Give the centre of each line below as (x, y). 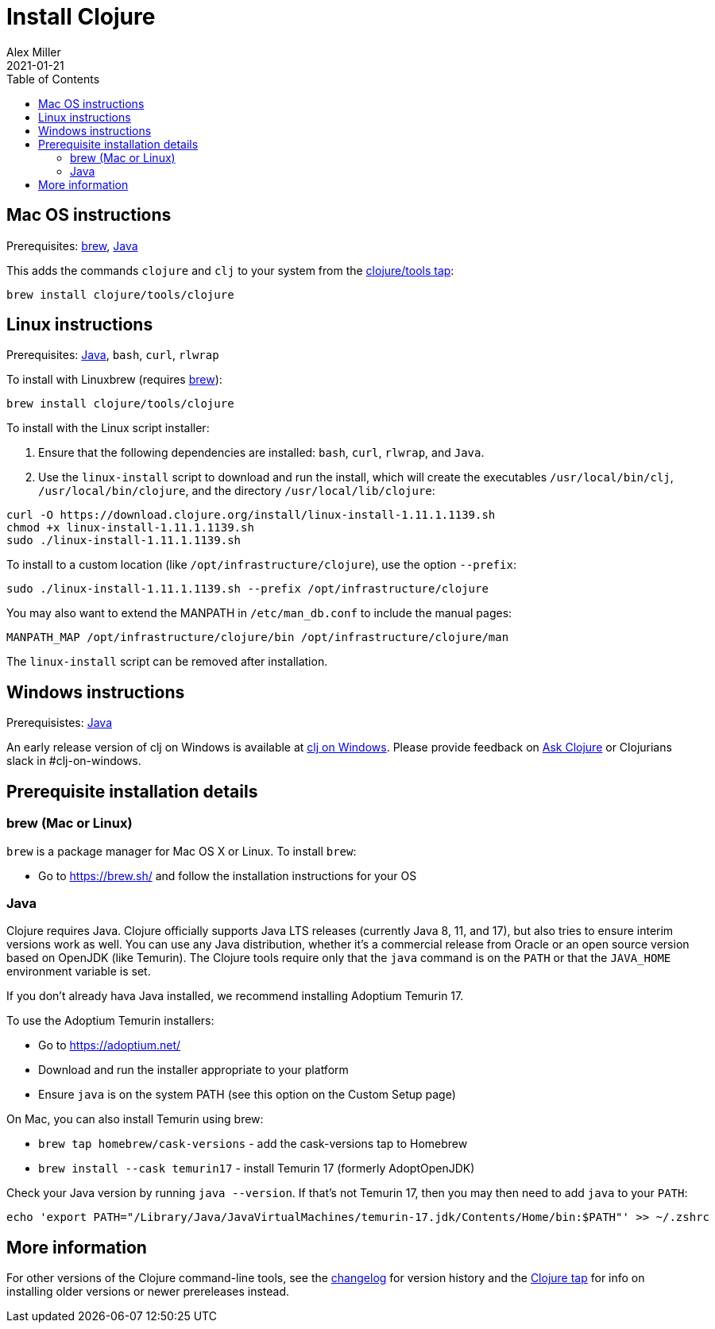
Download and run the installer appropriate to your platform (193, 1070)
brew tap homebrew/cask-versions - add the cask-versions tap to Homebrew (253, 1144)
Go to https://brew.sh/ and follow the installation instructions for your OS (228, 875)
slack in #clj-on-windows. (74, 761)
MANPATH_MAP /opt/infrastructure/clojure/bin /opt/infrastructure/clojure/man (258, 637)
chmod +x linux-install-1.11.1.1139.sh (130, 528)
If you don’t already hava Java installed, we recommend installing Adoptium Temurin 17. (235, 996)
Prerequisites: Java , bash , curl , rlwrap (113, 355)
